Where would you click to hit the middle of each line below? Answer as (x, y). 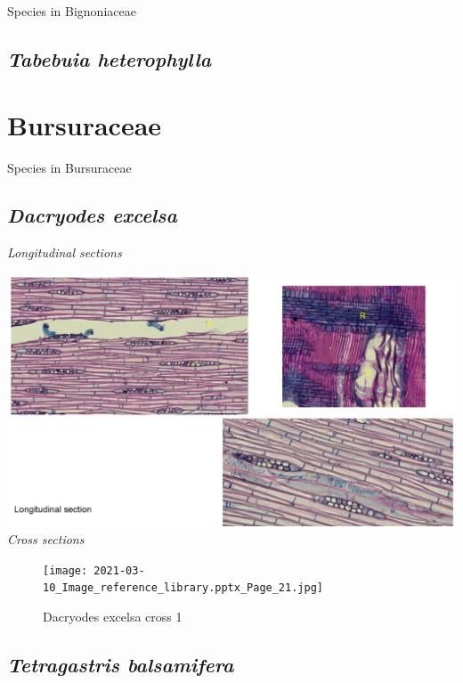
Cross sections (46, 538)
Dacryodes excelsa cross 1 (113, 616)
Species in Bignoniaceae (72, 11)
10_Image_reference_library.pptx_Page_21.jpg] (183, 588)
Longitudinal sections (65, 252)
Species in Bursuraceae (69, 167)
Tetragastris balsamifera (121, 664)
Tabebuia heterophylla (110, 58)
